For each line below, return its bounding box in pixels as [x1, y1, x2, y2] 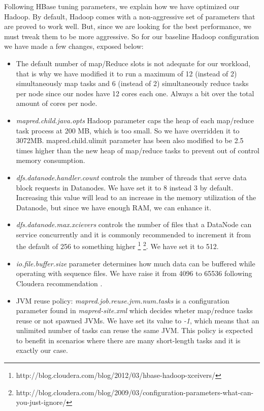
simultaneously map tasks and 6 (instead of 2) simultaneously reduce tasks [16, 78, 249, 89]
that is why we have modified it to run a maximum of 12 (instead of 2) [16, 68, 237, 78]
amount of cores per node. [16, 98, 97, 108]
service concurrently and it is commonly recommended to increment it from [16, 229, 251, 239]
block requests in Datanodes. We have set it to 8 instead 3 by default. [16, 182, 234, 193]
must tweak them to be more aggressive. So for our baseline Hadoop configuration [4, 31, 259, 41]
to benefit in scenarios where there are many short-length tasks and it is [16, 335, 241, 345]
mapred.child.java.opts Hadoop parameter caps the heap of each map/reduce [16, 115, 254, 125]
